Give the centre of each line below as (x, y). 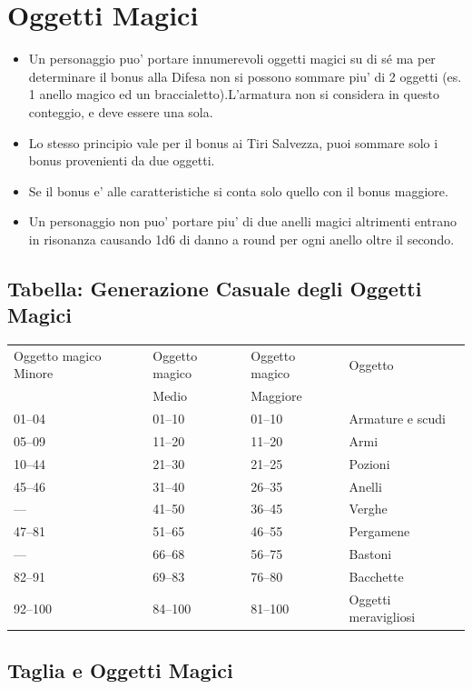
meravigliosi (382, 617)
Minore (34, 373)
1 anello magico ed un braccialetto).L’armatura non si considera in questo (234, 94)
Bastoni (370, 554)
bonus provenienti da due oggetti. (122, 160)
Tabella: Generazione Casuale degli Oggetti (215, 288)
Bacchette (376, 576)
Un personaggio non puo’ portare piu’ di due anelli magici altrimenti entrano (243, 221)
